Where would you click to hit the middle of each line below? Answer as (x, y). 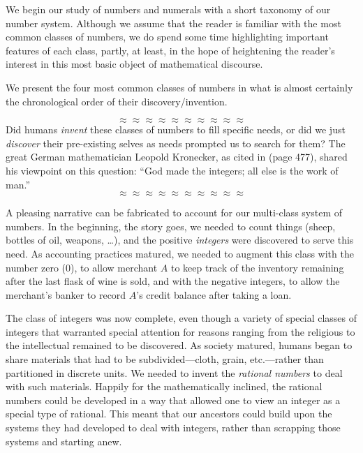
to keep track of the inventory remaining (257, 267)
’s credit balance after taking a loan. (214, 294)
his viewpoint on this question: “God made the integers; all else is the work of (172, 170)
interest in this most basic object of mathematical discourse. (134, 64)
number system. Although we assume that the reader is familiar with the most (173, 23)
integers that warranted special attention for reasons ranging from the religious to (180, 331)
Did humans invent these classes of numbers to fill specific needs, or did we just (176, 129)
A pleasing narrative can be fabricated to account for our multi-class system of (174, 213)
